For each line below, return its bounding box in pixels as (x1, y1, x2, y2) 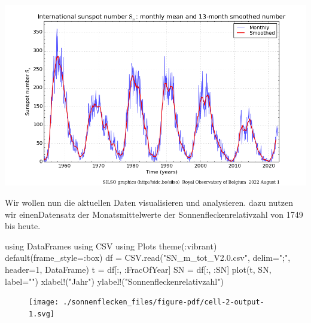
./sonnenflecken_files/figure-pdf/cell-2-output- (63, 298, 264, 307)
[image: (29, 298, 59, 307)
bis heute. (5, 220, 41, 232)
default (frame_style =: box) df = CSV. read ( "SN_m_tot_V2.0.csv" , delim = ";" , (5, 251, 291, 264)
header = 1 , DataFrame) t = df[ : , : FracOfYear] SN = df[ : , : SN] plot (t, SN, (5, 263, 272, 275)
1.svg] (29, 309, 54, 318)
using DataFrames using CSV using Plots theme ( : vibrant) (5, 239, 217, 252)
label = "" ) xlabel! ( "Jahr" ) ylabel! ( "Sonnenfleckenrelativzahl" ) (5, 275, 224, 287)
